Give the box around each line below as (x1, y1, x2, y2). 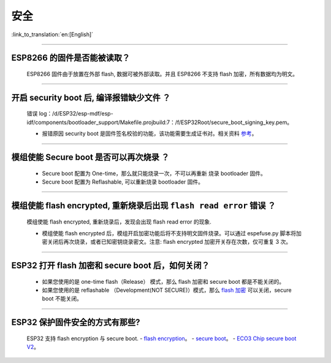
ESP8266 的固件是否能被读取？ (11, 53, 131, 63)
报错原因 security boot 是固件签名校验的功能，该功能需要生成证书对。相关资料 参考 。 (42, 130, 257, 138)
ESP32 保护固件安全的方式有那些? (11, 317, 140, 328)
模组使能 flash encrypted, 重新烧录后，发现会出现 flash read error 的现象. (26, 218, 211, 225)
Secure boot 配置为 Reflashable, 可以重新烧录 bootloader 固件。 (42, 178, 204, 185)
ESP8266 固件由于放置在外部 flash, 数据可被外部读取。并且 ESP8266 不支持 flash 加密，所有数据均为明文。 (26, 70, 299, 77)
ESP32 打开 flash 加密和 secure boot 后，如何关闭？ (11, 260, 210, 270)
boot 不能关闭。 (42, 295, 82, 302)
